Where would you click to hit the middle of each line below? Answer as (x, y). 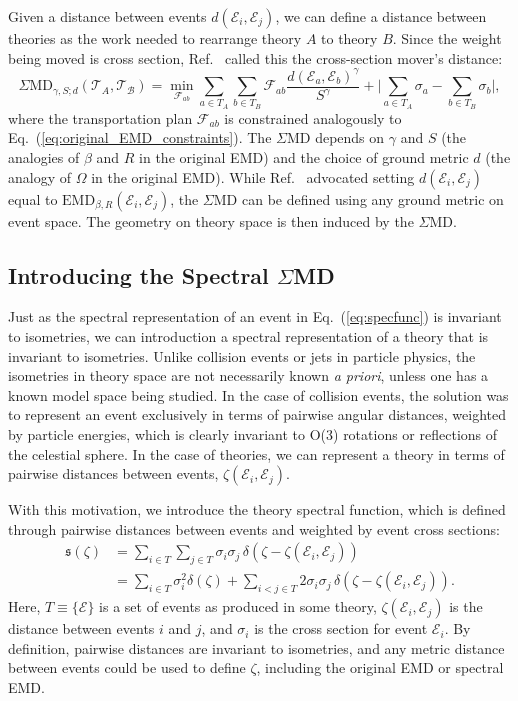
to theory (349, 38)
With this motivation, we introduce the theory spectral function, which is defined (257, 509)
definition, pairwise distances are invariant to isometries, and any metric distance (256, 647)
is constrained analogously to (313, 117)
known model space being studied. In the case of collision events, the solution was (258, 394)
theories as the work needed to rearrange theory (155, 38)
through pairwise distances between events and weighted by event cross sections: (254, 528)
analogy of (40, 176)
